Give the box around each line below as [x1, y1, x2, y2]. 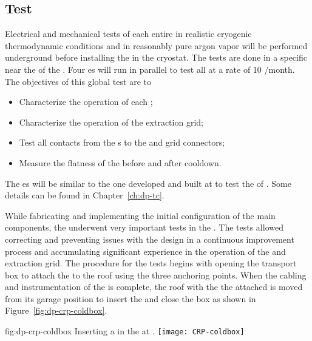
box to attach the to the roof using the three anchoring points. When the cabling [5, 268, 307, 281]
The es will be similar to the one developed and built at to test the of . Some [5, 177, 291, 189]
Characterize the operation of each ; [19, 95, 153, 108]
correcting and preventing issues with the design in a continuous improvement [5, 232, 294, 245]
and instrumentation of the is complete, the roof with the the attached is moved [5, 280, 303, 293]
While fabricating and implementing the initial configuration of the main [5, 209, 276, 221]
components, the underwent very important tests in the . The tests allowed [5, 221, 283, 234]
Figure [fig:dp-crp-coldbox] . [5, 304, 107, 317]
